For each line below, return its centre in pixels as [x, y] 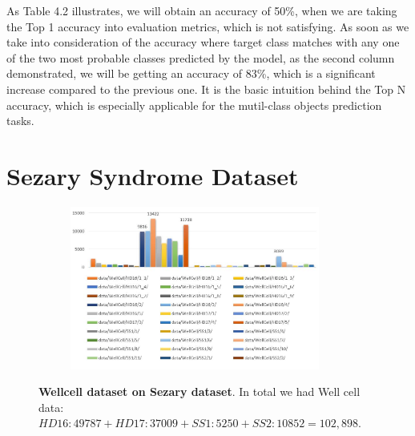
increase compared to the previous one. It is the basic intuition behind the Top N [206, 89]
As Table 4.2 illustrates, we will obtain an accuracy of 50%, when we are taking [202, 10]
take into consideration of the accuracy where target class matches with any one [203, 42]
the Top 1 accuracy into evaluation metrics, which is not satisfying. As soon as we [208, 26]
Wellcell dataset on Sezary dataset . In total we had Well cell [199, 392]
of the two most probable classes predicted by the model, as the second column [201, 57]
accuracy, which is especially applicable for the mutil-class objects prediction [194, 105]
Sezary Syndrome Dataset [153, 175]
